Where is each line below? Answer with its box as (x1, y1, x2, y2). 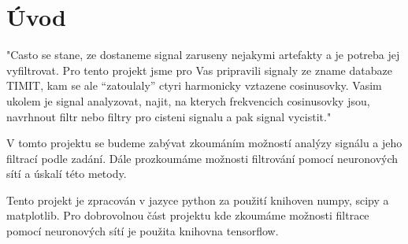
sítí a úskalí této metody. (6, 165, 127, 182)
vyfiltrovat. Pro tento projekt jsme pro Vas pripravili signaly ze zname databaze (6, 61, 392, 78)
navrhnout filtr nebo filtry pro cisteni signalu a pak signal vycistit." (6, 108, 332, 124)
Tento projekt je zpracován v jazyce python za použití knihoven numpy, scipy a (6, 191, 389, 208)
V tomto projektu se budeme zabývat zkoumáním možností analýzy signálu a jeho (6, 135, 402, 151)
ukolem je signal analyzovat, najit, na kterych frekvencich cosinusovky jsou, (6, 92, 370, 109)
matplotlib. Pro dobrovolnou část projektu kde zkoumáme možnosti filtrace (6, 207, 369, 224)
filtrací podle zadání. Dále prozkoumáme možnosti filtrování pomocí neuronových (6, 150, 399, 166)
